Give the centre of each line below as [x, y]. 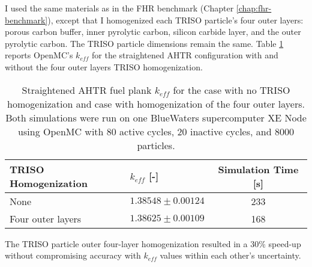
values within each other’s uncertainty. [230, 255]
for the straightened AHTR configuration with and [185, 55]
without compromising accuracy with [73, 255]
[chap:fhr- [254, 8]
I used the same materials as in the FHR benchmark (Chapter [119, 8]
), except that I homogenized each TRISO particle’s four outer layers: [175, 20]
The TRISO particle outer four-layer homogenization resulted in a [126, 243]
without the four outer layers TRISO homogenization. [104, 66]
